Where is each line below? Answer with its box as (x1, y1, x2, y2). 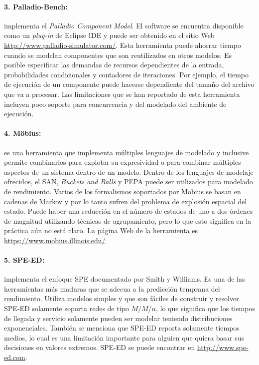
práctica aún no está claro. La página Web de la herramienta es (4, 225, 198, 236)
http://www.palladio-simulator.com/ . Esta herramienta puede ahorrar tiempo (4, 39, 241, 50)
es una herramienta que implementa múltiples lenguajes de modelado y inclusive (4, 147, 249, 157)
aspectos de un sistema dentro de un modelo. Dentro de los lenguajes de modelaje (4, 166, 254, 177)
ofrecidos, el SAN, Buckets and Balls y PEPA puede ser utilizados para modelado (4, 176, 253, 187)
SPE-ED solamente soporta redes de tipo (4, 303, 129, 314)
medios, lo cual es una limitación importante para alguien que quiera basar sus (4, 332, 244, 343)
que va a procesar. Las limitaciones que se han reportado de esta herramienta (4, 88, 240, 99)
